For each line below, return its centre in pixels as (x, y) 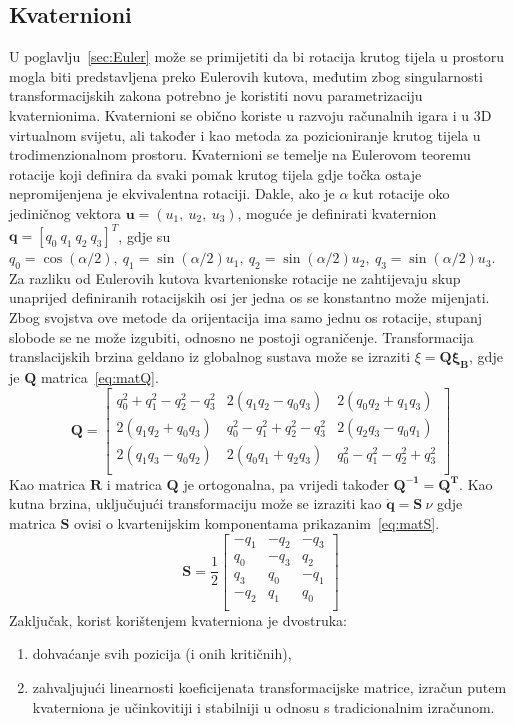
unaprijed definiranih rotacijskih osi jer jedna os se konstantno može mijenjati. (249, 297)
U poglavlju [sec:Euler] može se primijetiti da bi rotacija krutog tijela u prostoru (257, 56)
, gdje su (144, 235)
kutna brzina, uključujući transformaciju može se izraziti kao (195, 503)
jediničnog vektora (65, 212)
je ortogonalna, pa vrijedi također (286, 483)
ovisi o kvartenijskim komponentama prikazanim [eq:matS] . (256, 522)
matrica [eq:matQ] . (99, 377)
